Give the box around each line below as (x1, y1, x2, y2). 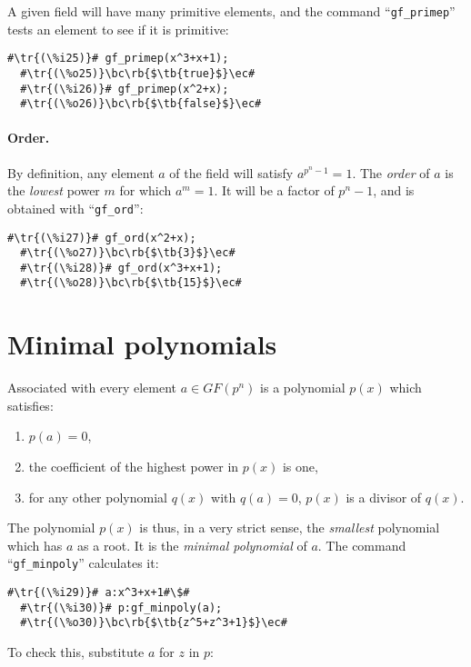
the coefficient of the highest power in (28, 457, 239, 476)
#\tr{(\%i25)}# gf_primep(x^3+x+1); (7, 52, 229, 65)
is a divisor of (346, 487, 422, 506)
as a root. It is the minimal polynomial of (77, 535, 307, 554)
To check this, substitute (7, 642, 145, 662)
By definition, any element (7, 163, 155, 182)
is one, (282, 457, 318, 476)
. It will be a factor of (214, 181, 335, 200)
